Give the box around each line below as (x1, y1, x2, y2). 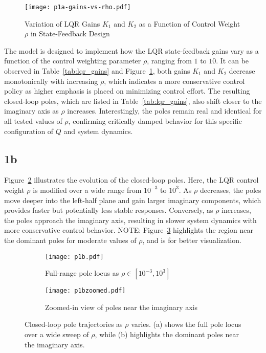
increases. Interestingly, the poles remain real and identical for (67, 105, 262, 116)
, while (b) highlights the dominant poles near (95, 329, 239, 340)
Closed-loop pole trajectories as (25, 319, 123, 329)
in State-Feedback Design (30, 28, 110, 39)
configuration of (4, 125, 54, 136)
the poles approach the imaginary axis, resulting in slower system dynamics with (4, 214, 257, 225)
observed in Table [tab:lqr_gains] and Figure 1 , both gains (4, 65, 190, 76)
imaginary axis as (4, 105, 59, 116)
